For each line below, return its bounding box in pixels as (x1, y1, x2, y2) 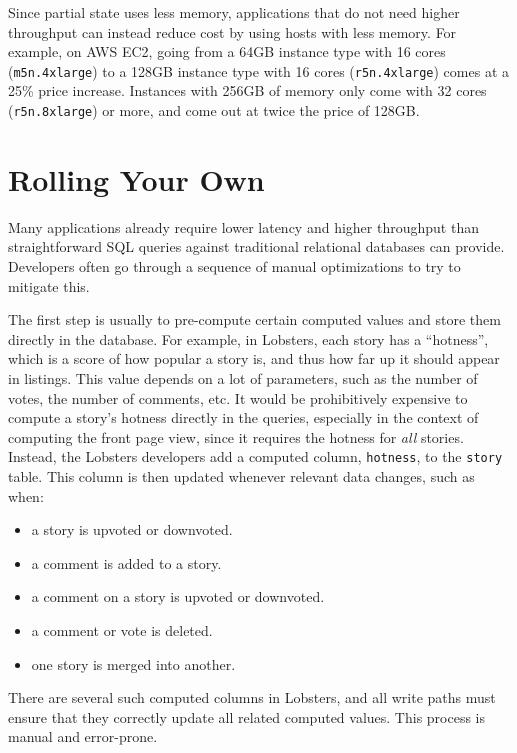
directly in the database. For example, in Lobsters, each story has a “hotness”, (8, 328, 489, 349)
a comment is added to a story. (31, 552, 222, 573)
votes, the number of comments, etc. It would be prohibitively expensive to (8, 387, 468, 408)
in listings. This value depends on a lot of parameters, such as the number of (8, 367, 478, 388)
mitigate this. (8, 275, 90, 296)
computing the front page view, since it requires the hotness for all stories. (8, 426, 464, 447)
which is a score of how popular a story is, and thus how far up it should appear (8, 348, 500, 369)
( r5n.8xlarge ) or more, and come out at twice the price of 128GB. (8, 100, 420, 121)
